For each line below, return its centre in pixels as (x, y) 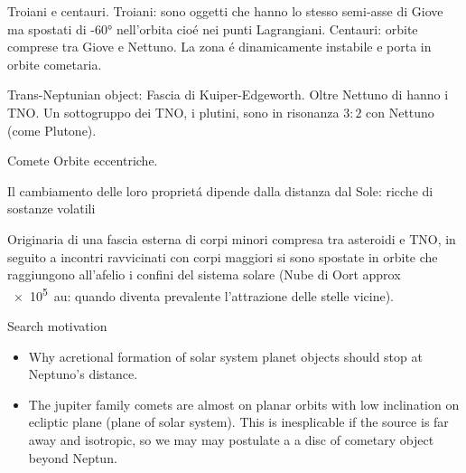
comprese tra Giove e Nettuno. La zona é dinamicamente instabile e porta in (219, 47)
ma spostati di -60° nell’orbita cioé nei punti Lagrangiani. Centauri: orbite (213, 28)
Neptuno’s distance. (83, 374)
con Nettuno (400, 112)
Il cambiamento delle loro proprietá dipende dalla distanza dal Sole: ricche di (220, 190)
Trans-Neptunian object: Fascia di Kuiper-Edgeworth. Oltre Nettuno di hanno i (228, 95)
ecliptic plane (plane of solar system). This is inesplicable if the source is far (238, 422)
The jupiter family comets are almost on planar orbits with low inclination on (244, 404)
